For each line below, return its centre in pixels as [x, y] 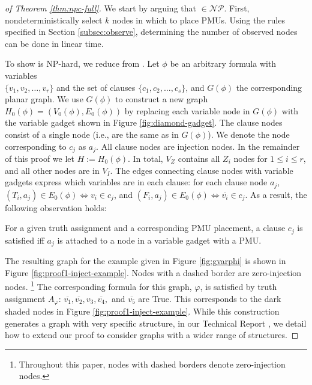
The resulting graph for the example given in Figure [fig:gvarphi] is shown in [145, 261]
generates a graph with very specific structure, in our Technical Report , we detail [156, 323]
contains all [199, 158]
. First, [237, 8]
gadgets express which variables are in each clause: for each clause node [136, 182]
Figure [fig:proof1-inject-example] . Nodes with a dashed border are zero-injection [153, 272]
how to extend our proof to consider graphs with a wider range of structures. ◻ [152, 335]
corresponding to [36, 146]
